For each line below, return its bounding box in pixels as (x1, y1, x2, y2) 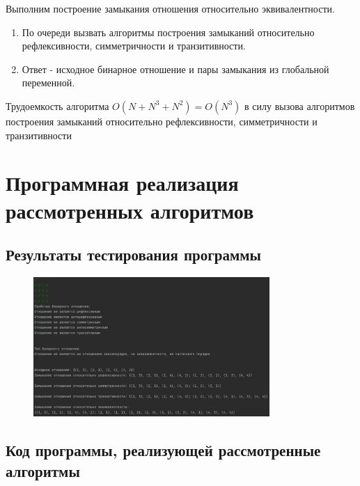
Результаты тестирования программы (6, 244, 261, 265)
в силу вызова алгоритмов (244, 98, 355, 113)
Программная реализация (6, 168, 239, 197)
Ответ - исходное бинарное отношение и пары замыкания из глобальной (22, 61, 329, 76)
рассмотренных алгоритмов (6, 196, 254, 224)
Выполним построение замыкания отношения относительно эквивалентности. (6, 1, 335, 15)
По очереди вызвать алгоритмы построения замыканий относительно (22, 24, 315, 39)
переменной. (22, 75, 75, 90)
